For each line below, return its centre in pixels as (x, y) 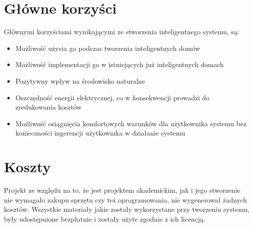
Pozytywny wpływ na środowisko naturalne (80, 80)
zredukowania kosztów (48, 107)
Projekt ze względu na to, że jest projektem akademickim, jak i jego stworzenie (122, 190)
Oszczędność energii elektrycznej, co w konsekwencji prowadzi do (112, 97)
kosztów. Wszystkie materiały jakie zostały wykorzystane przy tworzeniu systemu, (127, 209)
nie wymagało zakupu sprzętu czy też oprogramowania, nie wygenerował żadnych (126, 199)
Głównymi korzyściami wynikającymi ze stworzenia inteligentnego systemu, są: (122, 32)
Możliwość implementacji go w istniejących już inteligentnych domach (120, 64)
